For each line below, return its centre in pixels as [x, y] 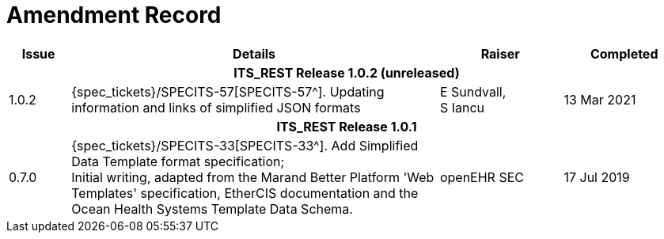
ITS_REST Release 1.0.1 [347, 126]
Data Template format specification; [178, 161]
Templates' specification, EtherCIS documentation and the [245, 193]
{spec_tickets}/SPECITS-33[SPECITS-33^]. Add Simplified [245, 145]
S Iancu [462, 107]
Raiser [500, 53]
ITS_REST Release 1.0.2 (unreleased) [347, 72]
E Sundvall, [473, 91]
